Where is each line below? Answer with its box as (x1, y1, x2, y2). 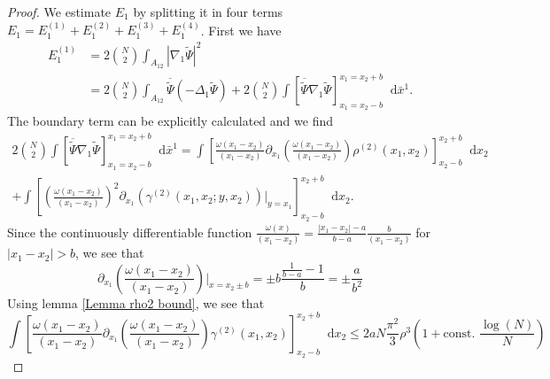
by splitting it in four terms (133, 3, 283, 20)
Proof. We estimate (7, 3, 112, 20)
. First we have (200, 20, 282, 39)
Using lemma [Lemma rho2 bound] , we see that (7, 293, 265, 312)
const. (443, 327, 476, 340)
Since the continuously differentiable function (7, 222, 252, 241)
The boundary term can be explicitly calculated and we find (7, 112, 333, 130)
